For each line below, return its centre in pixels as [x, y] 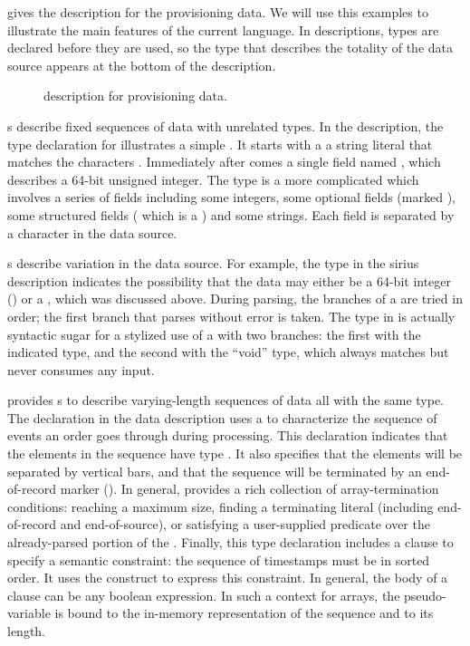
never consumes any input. [81, 369]
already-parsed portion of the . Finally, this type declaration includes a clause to [230, 542]
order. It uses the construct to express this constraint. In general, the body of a [228, 578]
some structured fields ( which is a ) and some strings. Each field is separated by [231, 214]
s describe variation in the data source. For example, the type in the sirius [213, 263]
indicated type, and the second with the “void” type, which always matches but [228, 352]
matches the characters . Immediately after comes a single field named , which [224, 162]
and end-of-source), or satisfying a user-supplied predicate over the [245, 524]
